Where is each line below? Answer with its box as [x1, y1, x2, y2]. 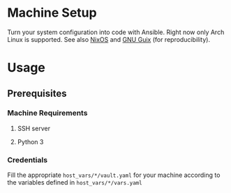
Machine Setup [7, 5, 97, 21]
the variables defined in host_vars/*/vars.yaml [7, 178, 142, 187]
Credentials [7, 155, 47, 164]
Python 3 [17, 137, 44, 146]
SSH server [17, 124, 51, 132]
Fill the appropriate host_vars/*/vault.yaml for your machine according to [7, 171, 221, 179]
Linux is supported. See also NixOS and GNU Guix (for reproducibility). [7, 35, 211, 43]
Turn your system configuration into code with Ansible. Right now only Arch [7, 28, 225, 36]
